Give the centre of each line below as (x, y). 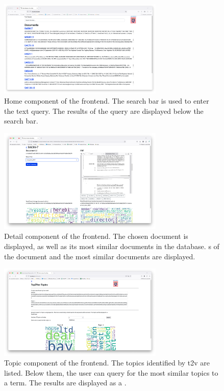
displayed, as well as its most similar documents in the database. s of (112, 246)
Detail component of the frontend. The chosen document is (96, 236)
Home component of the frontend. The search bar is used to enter (107, 100)
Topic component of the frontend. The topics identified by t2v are (107, 363)
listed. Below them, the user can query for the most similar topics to (111, 372)
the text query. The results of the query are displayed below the (104, 111)
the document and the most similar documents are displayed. (100, 256)
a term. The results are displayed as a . (65, 383)
